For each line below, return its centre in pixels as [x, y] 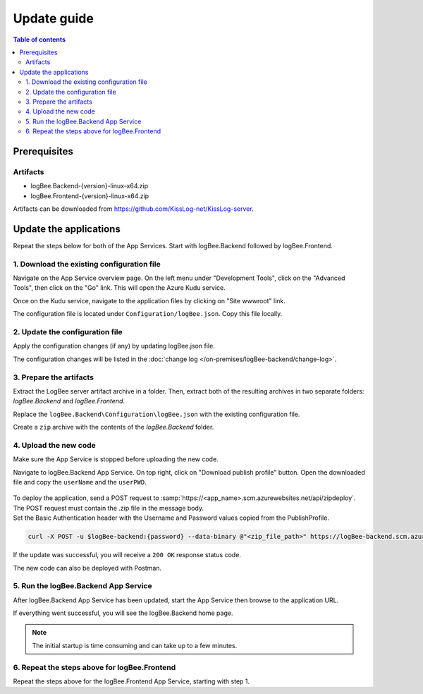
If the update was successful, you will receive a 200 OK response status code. [127, 555]
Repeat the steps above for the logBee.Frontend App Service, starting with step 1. [131, 681]
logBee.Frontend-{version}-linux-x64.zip [90, 196]
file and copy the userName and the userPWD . [80, 482]
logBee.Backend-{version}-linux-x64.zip [89, 186]
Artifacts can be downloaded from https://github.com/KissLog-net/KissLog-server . [133, 209]
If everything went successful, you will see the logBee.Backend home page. [123, 613]
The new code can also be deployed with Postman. [87, 568]
